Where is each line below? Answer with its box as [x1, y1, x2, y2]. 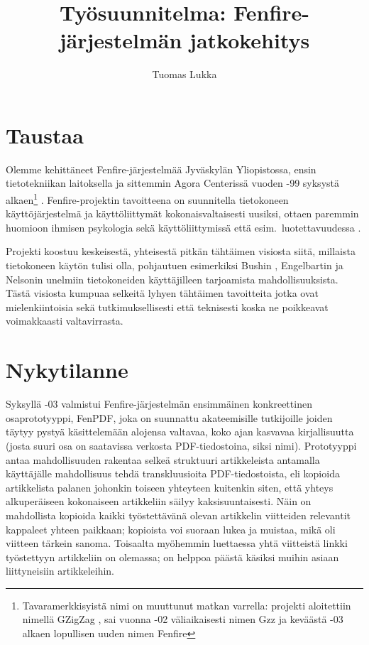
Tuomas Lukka [152, 67, 217, 82]
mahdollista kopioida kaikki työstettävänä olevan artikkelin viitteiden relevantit [6, 507, 351, 522]
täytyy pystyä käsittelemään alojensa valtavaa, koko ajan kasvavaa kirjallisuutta [6, 424, 354, 439]
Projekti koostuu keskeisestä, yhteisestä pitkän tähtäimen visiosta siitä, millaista [6, 244, 356, 259]
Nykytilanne [6, 355, 128, 384]
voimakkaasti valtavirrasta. [6, 313, 123, 328]
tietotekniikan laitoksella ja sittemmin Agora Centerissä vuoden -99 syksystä [6, 175, 339, 190]
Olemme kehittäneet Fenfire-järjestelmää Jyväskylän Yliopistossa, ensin [6, 161, 316, 176]
